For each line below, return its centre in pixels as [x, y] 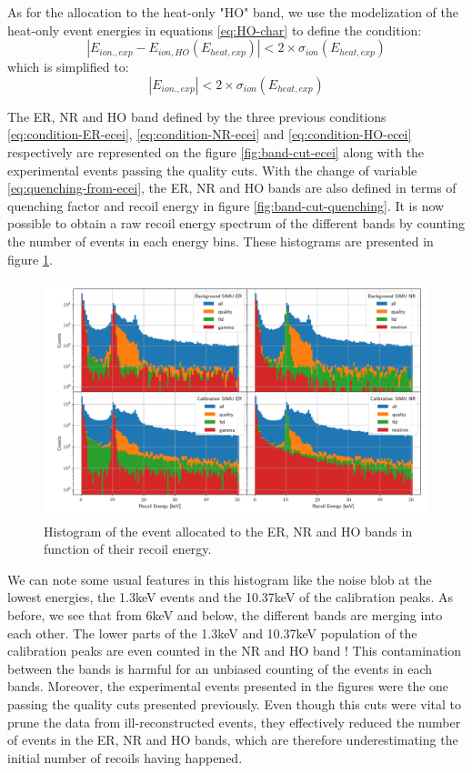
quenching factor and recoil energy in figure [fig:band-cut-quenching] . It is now [226, 205]
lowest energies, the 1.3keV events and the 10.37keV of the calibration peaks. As [231, 597]
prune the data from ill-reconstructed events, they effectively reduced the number [234, 722]
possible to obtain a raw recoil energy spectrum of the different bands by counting [236, 223]
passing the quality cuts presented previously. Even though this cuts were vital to [235, 703]
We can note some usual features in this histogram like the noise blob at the [220, 579]
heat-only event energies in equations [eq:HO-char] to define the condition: [215, 30]
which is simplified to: [68, 67]
